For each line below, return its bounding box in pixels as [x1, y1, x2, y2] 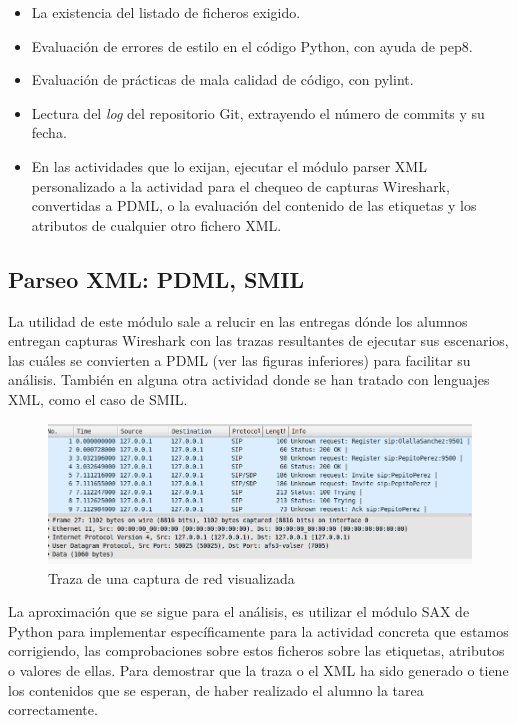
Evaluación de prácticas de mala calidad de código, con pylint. [31, 69, 414, 90]
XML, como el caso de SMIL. [8, 388, 188, 409]
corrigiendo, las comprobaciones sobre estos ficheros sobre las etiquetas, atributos [8, 640, 505, 661]
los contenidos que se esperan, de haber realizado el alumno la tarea [8, 679, 424, 700]
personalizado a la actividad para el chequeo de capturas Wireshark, [31, 175, 450, 196]
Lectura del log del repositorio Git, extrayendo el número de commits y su [31, 102, 485, 123]
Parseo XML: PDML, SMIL [8, 263, 304, 294]
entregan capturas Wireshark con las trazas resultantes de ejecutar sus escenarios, [8, 330, 509, 351]
